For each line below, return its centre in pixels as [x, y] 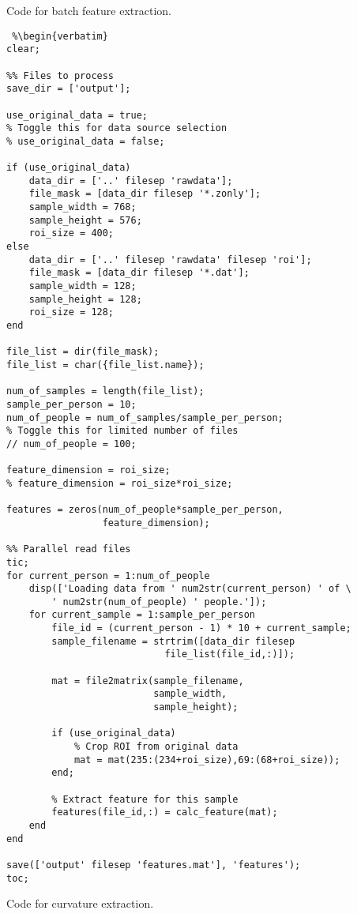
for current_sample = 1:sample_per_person [142, 615]
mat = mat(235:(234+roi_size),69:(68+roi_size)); [207, 760]
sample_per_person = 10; [71, 404]
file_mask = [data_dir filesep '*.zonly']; [145, 194]
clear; [23, 49]
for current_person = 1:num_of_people [108, 575]
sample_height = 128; [85, 299]
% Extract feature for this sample [145, 799]
